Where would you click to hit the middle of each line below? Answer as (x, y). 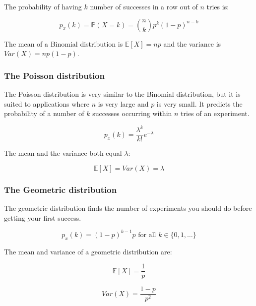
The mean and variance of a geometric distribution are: (88, 251)
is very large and (123, 103)
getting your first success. (43, 217)
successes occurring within (132, 113)
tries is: (218, 6)
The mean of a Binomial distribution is (64, 43)
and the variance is (192, 43)
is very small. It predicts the (199, 103)
